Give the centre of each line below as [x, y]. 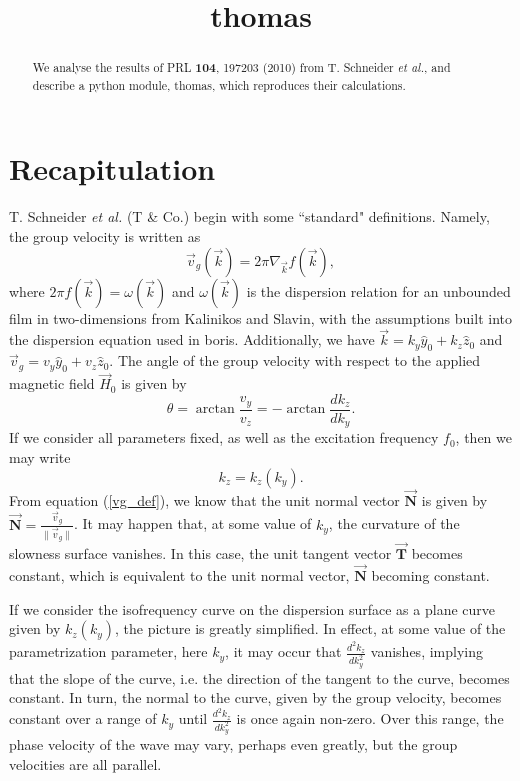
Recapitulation [112, 168]
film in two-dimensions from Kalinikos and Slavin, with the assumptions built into [260, 317]
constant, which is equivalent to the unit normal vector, [179, 574]
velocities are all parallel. [85, 764]
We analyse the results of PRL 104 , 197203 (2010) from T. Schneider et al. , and [241, 68]
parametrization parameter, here [108, 651]
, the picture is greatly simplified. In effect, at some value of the [310, 628]
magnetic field [52, 383]
